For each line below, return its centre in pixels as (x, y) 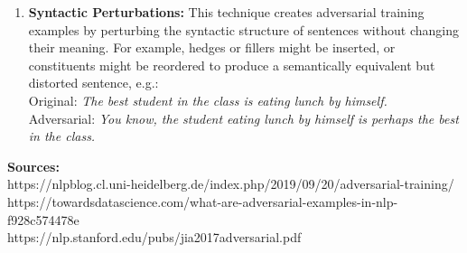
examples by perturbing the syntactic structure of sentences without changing (243, 29)
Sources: (33, 166)
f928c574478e (43, 219)
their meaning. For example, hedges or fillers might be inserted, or (212, 47)
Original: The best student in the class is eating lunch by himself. (208, 100)
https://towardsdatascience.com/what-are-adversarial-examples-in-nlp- (203, 201)
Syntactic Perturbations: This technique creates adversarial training (226, 12)
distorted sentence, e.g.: (93, 83)
